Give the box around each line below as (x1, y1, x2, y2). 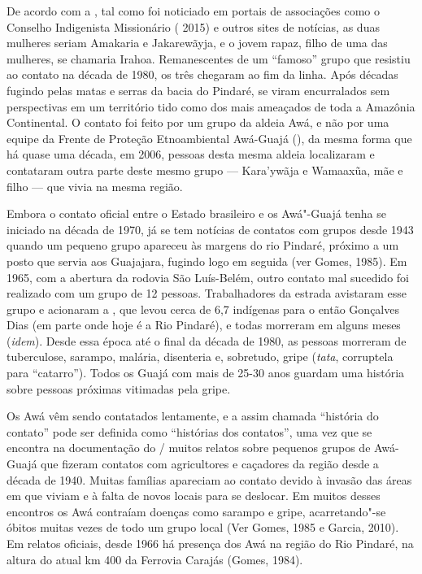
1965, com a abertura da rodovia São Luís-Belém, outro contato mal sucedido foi (7, 268, 409, 285)
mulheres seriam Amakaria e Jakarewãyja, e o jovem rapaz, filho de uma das (7, 34, 388, 51)
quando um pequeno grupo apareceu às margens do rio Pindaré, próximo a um (7, 237, 399, 254)
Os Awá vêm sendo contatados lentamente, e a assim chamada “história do (7, 407, 379, 424)
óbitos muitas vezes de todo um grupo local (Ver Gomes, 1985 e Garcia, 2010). (7, 519, 399, 536)
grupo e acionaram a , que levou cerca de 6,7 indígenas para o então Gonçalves (7, 300, 399, 317)
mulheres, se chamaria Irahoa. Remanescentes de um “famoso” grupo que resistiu (7, 50, 411, 67)
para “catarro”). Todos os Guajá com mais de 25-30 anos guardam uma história (7, 364, 405, 381)
